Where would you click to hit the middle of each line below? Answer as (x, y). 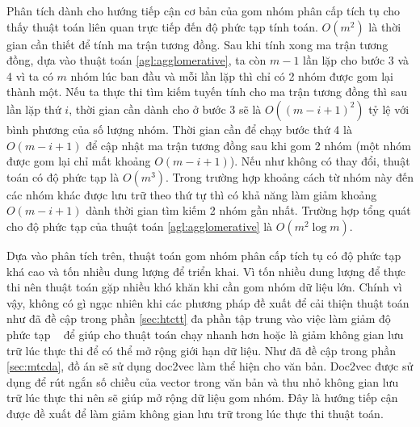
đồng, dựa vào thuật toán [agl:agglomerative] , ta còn (136, 60)
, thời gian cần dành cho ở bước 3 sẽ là (165, 109)
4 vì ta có (30, 75)
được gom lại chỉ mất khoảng (79, 161)
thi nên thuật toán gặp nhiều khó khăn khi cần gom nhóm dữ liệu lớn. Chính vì (204, 287)
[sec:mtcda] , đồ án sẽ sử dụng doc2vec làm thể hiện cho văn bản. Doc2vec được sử (210, 366)
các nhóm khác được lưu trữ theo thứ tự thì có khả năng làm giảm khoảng (192, 194)
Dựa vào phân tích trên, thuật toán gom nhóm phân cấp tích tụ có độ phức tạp (204, 255)
